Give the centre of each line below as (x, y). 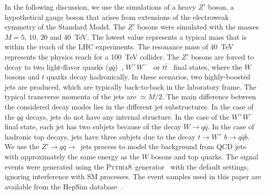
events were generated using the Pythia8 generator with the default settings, (127, 166)
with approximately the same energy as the (72, 156)
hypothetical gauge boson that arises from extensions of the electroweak (117, 17)
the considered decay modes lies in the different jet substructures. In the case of (129, 106)
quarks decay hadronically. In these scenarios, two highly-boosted (149, 77)
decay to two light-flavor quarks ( (57, 66)
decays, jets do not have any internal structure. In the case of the (128, 116)
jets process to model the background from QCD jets (163, 146)
